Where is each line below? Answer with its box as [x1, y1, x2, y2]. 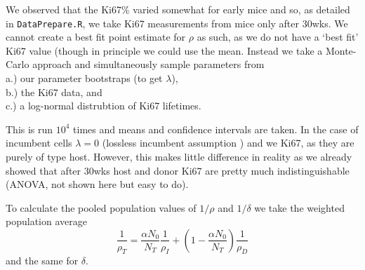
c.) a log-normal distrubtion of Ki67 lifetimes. [6, 98, 201, 113]
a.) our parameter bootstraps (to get [6, 71, 163, 86]
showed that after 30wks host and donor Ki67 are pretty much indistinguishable [6, 163, 350, 177]
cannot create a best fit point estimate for [6, 29, 186, 44]
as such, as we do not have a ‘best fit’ [197, 29, 359, 44]
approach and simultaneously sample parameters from [32, 57, 265, 72]
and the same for [6, 253, 79, 268]
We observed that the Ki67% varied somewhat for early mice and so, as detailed [6, 2, 350, 16]
